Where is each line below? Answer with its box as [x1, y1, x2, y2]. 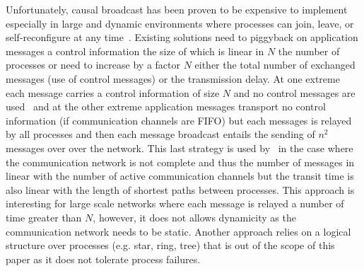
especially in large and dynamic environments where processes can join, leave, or [6, 16, 354, 30]
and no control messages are [233, 85, 356, 100]
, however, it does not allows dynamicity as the [93, 209, 296, 224]
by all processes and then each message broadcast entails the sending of [6, 127, 315, 142]
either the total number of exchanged [194, 57, 356, 72]
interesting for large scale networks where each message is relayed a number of [6, 196, 344, 211]
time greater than [6, 209, 82, 224]
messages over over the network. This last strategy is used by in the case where [6, 140, 353, 155]
